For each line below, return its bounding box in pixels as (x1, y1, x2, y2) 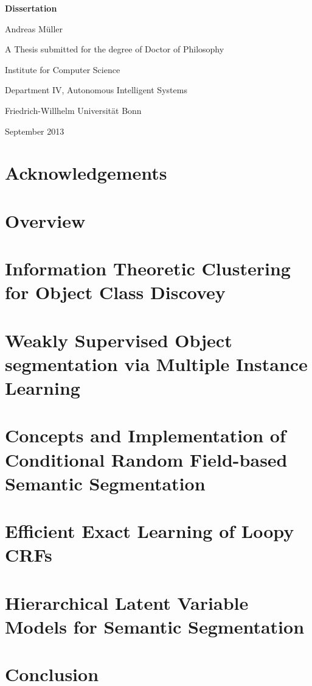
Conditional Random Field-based (5, 447, 288, 472)
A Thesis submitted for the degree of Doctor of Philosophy (5, 43, 224, 55)
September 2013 (5, 124, 64, 137)
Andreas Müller (5, 22, 63, 35)
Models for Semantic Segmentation (5, 614, 305, 638)
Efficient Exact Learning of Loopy (5, 518, 294, 543)
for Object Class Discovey (5, 280, 226, 305)
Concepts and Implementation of (5, 423, 286, 448)
